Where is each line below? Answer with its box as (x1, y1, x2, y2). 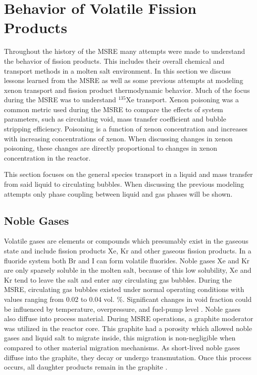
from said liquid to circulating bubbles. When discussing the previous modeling (4, 179, 244, 189)
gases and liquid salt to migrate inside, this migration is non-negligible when (4, 333, 236, 343)
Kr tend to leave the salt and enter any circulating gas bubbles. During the (4, 274, 232, 285)
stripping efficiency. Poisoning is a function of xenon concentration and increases (4, 124, 248, 134)
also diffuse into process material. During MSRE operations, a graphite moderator (4, 313, 254, 324)
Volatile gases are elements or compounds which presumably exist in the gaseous (4, 236, 249, 246)
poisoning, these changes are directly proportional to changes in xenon (4, 143, 217, 153)
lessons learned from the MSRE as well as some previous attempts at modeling (4, 75, 243, 85)
